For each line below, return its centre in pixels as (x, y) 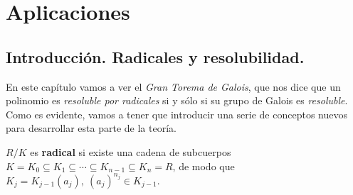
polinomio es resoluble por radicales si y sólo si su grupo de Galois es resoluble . (177, 100)
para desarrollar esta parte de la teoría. (91, 128)
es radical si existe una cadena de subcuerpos (131, 151)
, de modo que (204, 166)
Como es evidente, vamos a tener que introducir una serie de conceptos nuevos (176, 114)
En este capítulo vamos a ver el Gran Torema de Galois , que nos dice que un (173, 86)
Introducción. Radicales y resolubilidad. (155, 56)
